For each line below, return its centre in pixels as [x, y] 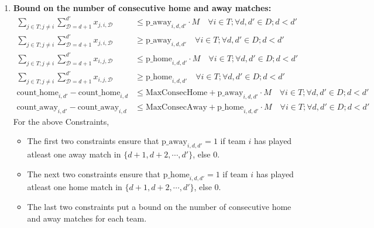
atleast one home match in [75, 187]
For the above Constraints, [61, 121]
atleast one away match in [74, 154]
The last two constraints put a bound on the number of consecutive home [159, 206]
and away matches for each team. [87, 218]
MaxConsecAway [176, 107]
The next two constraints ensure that [94, 173]
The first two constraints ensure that [93, 141]
